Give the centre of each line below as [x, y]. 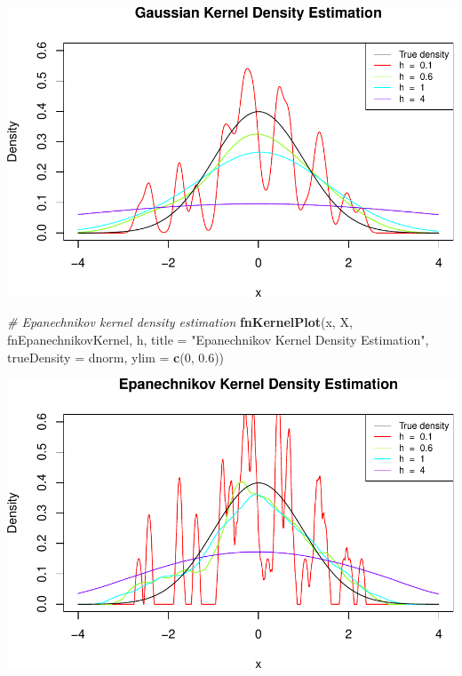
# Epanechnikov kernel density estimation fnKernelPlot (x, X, [180, 322]
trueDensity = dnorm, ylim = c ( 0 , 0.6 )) [116, 357]
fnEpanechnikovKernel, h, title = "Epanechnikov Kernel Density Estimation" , [218, 339]
